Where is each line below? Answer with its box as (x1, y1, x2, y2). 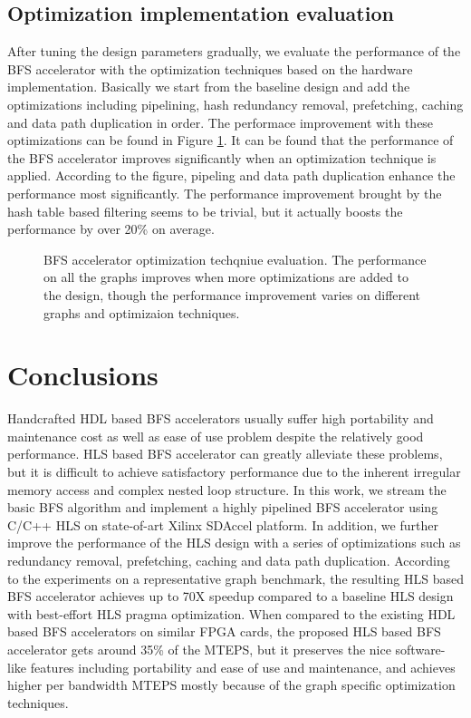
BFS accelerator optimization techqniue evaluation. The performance (43, 249, 427, 268)
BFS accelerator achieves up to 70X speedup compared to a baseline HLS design (7, 587, 454, 606)
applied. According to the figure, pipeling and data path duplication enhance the (7, 166, 456, 185)
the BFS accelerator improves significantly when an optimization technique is (7, 148, 437, 167)
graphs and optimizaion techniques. (43, 303, 240, 322)
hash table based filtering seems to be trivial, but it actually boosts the (7, 201, 403, 220)
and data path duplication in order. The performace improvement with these (7, 112, 434, 131)
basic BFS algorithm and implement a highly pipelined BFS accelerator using (7, 498, 438, 517)
